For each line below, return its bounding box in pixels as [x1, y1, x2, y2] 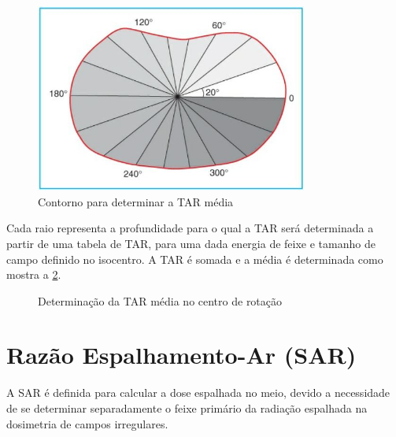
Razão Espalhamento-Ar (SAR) [6, 339, 357, 371]
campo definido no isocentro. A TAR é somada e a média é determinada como [6, 250, 383, 267]
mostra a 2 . [6, 266, 61, 283]
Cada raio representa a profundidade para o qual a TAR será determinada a [6, 220, 374, 236]
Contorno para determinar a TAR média [38, 193, 234, 209]
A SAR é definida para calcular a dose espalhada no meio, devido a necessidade [6, 384, 390, 401]
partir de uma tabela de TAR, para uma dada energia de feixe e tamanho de [6, 235, 376, 251]
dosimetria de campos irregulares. [6, 415, 168, 431]
